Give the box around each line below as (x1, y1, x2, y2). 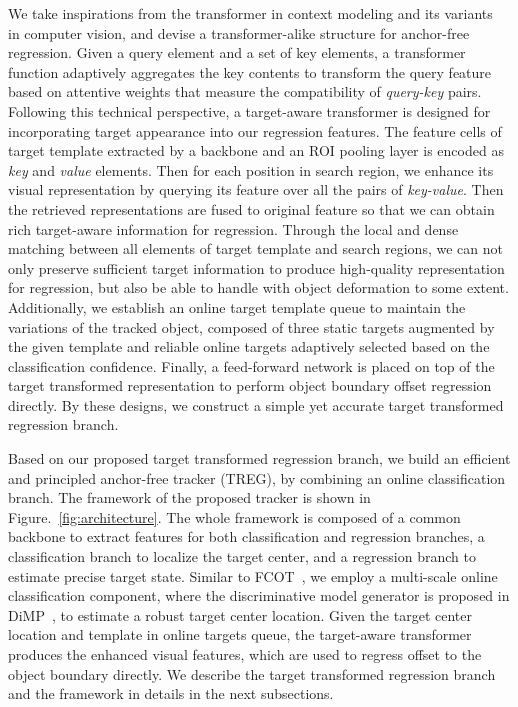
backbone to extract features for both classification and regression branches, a (8, 526, 485, 547)
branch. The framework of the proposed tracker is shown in (8, 487, 371, 508)
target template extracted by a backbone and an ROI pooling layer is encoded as (8, 140, 504, 161)
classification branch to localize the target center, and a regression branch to (8, 546, 476, 567)
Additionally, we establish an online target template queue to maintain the (8, 296, 466, 317)
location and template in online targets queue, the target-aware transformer (8, 624, 472, 645)
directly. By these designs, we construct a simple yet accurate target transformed (8, 394, 504, 415)
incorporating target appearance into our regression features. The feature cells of (8, 120, 502, 141)
